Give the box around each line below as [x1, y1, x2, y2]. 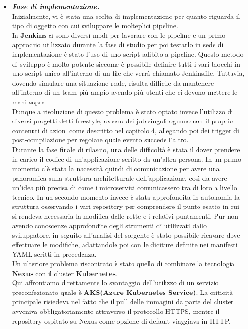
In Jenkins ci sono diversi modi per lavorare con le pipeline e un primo [12, 30, 226, 40]
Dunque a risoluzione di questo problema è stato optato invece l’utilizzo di [12, 106, 233, 116]
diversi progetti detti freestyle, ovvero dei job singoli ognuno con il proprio [12, 116, 233, 126]
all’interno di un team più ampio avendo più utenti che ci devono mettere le [12, 87, 238, 97]
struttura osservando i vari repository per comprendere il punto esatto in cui [12, 201, 239, 211]
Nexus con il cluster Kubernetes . [12, 268, 117, 278]
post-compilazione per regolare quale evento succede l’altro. [12, 135, 189, 145]
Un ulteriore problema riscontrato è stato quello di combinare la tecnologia [12, 259, 235, 269]
